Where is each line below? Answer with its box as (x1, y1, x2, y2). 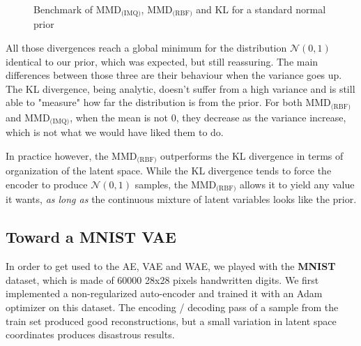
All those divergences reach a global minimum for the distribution (6, 40, 287, 55)
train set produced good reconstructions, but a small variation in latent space (6, 313, 337, 328)
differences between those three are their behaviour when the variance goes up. (6, 68, 342, 82)
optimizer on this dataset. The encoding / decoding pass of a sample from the (6, 300, 339, 314)
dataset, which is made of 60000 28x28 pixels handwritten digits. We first (6, 272, 319, 287)
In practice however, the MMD (6, 148, 137, 163)
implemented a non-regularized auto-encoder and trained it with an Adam (6, 286, 323, 301)
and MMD (6, 110, 50, 124)
